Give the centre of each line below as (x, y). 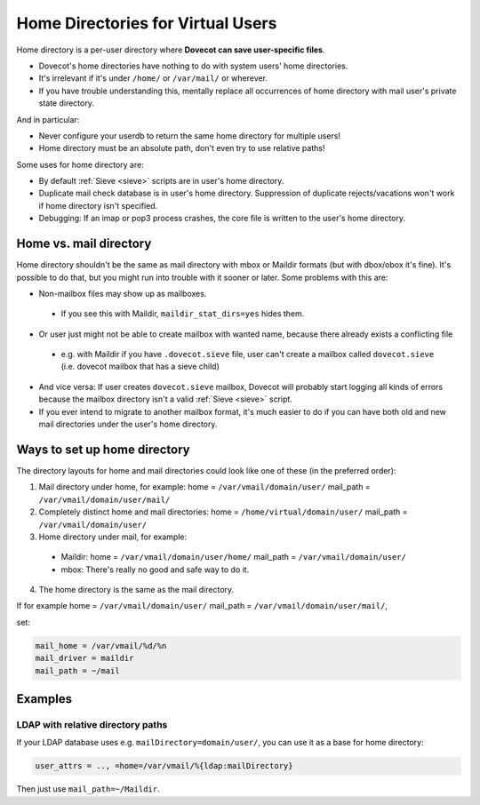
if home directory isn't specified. (98, 205)
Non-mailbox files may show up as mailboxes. (123, 293)
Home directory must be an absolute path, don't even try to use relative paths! (182, 148)
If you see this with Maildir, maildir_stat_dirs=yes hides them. (183, 314)
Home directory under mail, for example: (112, 537)
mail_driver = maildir (84, 658)
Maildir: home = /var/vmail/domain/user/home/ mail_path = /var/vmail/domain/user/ (233, 557)
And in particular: (48, 119)
